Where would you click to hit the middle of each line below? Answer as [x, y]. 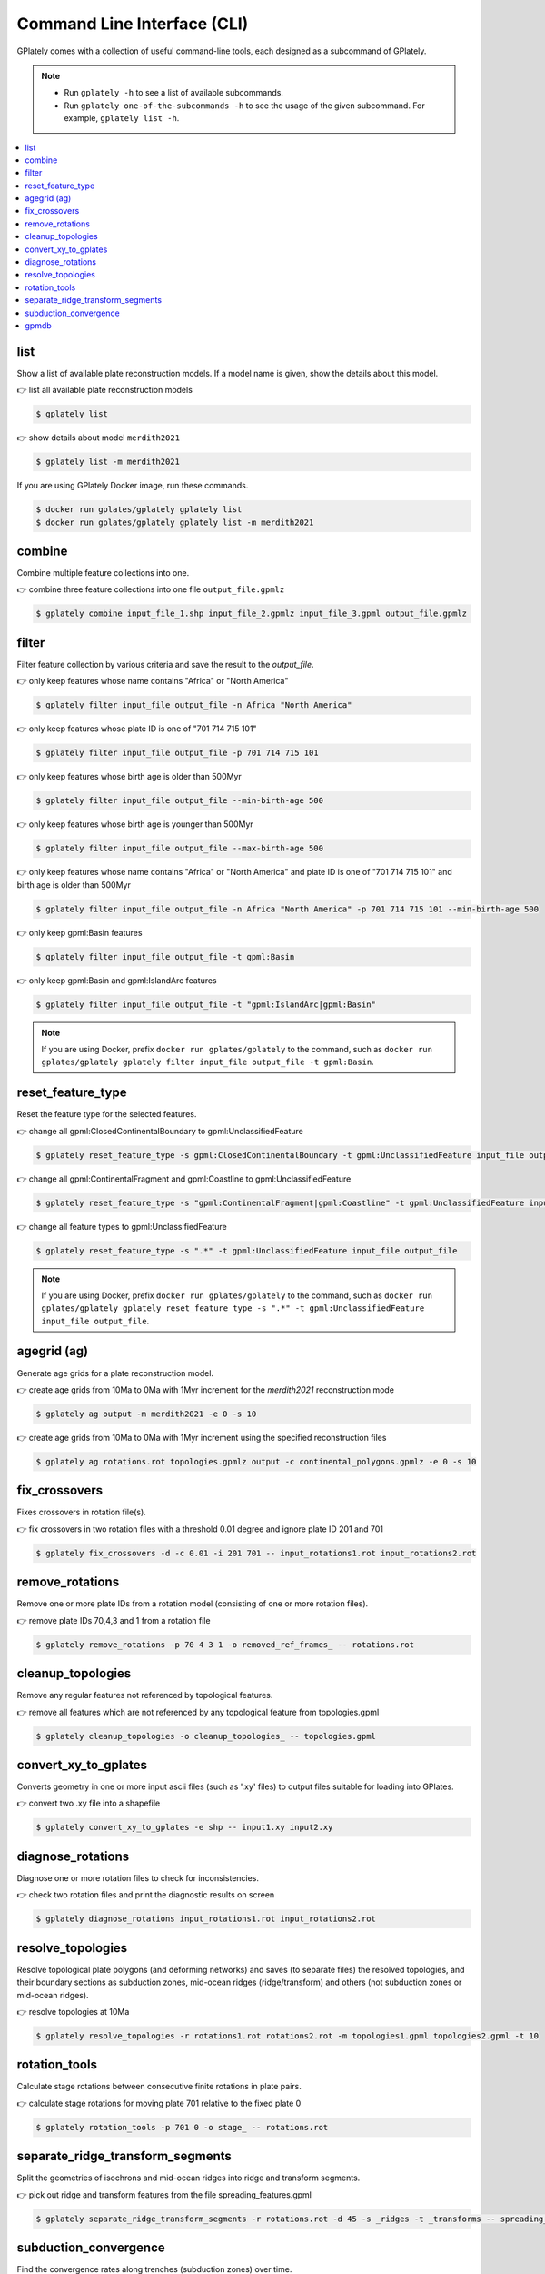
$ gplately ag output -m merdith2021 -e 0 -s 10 [146, 1414]
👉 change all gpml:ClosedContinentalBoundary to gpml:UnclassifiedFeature [160, 1131]
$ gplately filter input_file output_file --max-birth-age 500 [180, 849]
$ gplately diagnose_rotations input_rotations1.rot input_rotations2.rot [206, 1919]
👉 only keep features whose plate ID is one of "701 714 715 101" [137, 729]
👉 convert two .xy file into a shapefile [89, 1803]
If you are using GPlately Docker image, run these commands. [133, 486]
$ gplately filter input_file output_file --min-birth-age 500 [180, 801]
